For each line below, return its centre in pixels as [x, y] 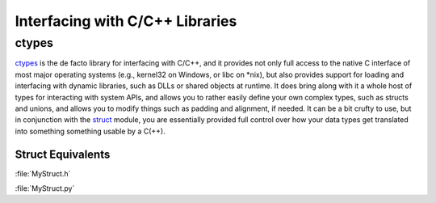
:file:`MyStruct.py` [45, 188]
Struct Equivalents [63, 154]
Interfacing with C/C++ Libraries [126, 21]
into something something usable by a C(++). [90, 131]
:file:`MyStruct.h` [43, 173]
